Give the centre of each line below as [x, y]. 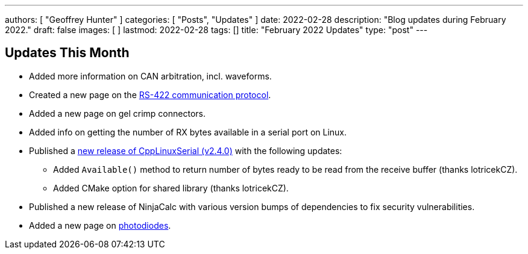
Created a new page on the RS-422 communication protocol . [150, 94]
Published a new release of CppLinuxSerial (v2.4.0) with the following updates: [186, 150]
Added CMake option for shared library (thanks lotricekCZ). [171, 188]
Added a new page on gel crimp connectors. [117, 113]
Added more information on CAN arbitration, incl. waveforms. [150, 76]
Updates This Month [67, 53]
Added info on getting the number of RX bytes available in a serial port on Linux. [188, 132]
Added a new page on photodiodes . [100, 225]
